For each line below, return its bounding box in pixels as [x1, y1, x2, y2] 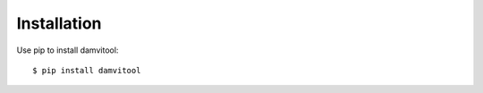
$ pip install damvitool [32, 65, 141, 75]
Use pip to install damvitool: [16, 45, 119, 55]
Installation [16, 13, 102, 33]
